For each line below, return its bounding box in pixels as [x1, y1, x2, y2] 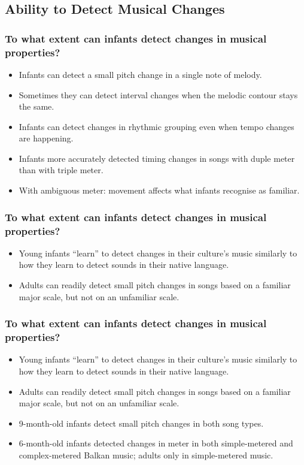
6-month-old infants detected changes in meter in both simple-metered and [19, 437, 293, 449]
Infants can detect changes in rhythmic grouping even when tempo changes [19, 120, 294, 132]
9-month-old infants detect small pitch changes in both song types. [19, 416, 264, 429]
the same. [19, 100, 54, 113]
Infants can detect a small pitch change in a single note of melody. [19, 68, 262, 80]
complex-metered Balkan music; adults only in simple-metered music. [19, 448, 273, 461]
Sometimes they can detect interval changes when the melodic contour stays [19, 88, 298, 101]
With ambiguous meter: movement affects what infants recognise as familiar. [19, 184, 300, 197]
